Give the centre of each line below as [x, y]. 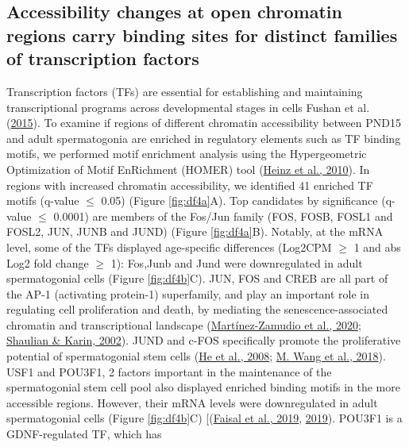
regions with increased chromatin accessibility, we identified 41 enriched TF [190, 185]
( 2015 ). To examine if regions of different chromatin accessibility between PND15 [204, 123]
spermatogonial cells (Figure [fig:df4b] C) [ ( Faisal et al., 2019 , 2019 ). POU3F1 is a [204, 418]
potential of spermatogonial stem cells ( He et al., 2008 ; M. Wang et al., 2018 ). [196, 356]
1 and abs [377, 247]
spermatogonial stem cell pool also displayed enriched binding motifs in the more [203, 387]
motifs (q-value [43, 200]
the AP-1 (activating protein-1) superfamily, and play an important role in [188, 293]
